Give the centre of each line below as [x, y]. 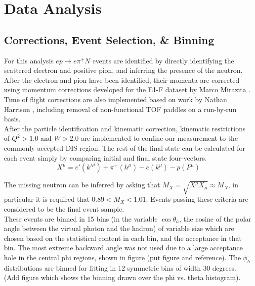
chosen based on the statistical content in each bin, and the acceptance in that [123, 238]
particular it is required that [47, 199]
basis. [12, 119]
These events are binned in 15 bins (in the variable [81, 218]
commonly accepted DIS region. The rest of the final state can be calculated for [125, 147]
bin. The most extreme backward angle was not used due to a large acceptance [123, 248]
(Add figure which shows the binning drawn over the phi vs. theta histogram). [122, 277]
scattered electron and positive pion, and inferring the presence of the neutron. [123, 70]
